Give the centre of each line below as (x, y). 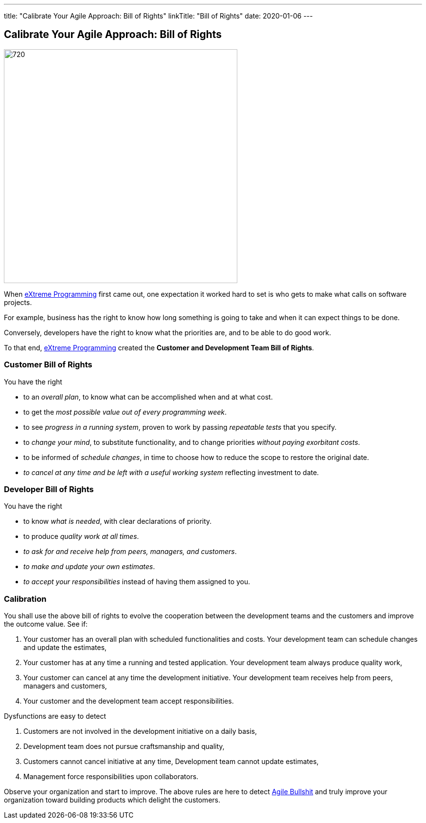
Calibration (25, 599)
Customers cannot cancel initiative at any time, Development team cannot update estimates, (171, 762)
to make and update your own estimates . (89, 567)
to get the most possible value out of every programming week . (125, 412)
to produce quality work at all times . (81, 536)
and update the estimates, (65, 648)
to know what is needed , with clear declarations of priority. (118, 521)
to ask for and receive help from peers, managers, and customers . (130, 552)
